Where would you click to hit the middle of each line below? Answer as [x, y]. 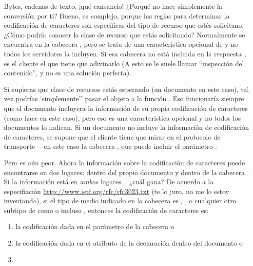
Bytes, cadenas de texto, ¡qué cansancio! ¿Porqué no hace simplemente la [113, 6]
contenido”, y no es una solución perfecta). [68, 73]
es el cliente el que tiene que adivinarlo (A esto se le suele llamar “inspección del [124, 63]
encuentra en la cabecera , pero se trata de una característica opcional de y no [121, 44]
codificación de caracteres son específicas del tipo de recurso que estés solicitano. [124, 25]
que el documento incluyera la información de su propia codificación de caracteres [126, 108]
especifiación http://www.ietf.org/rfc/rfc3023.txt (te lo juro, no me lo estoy [117, 191]
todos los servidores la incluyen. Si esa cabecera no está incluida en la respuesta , [125, 53]
